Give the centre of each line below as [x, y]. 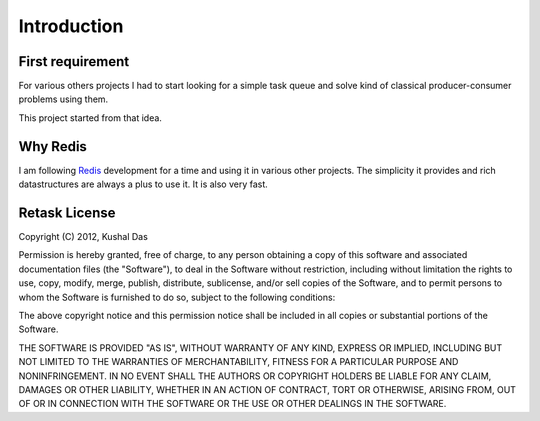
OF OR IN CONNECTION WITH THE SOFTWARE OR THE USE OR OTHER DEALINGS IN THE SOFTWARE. [232, 404]
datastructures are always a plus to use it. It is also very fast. [143, 184]
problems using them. [63, 99]
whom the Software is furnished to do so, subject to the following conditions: [177, 297]
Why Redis [52, 146]
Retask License [67, 212]
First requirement [74, 61]
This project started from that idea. [90, 117]
